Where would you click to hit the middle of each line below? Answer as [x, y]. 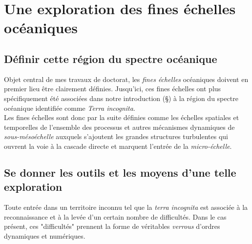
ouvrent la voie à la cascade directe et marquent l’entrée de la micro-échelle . [118, 146]
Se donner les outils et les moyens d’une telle [120, 172]
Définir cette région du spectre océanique [111, 58]
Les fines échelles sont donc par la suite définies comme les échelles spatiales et [122, 117]
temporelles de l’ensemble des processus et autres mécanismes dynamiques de [119, 127]
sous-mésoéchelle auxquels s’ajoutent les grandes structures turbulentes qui [116, 136]
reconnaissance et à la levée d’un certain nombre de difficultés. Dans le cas [115, 216]
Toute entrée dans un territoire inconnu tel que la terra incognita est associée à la [126, 207]
